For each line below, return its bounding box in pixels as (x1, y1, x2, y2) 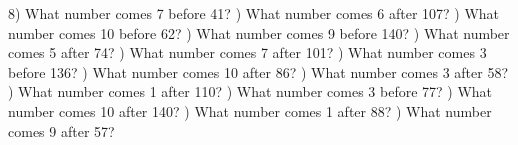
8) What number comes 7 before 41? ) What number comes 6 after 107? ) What (8, 3, 500, 23)
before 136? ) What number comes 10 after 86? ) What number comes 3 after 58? (8, 61, 509, 82)
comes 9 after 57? (8, 120, 115, 141)
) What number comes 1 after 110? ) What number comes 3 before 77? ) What (8, 81, 493, 102)
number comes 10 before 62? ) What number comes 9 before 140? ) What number (8, 22, 510, 43)
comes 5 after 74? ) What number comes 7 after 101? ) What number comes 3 (8, 42, 487, 63)
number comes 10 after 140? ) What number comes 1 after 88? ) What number (8, 100, 492, 121)
